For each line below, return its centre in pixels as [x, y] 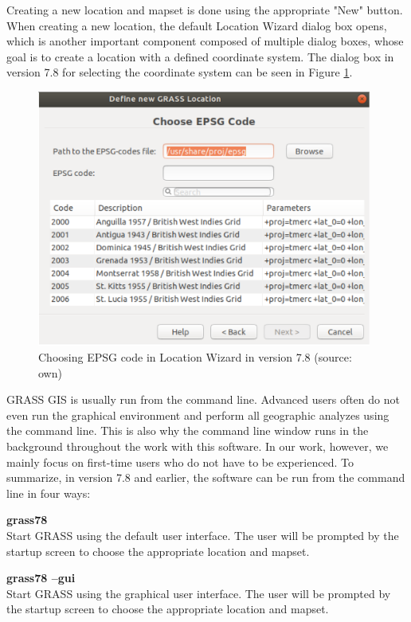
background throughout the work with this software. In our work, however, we [198, 446]
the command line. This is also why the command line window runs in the [188, 430]
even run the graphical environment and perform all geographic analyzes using [198, 415]
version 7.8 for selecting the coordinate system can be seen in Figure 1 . [180, 72]
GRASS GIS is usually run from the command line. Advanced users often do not [203, 399]
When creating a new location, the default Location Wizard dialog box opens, [197, 25]
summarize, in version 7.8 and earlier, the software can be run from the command [206, 477]
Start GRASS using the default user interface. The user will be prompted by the [203, 535]
